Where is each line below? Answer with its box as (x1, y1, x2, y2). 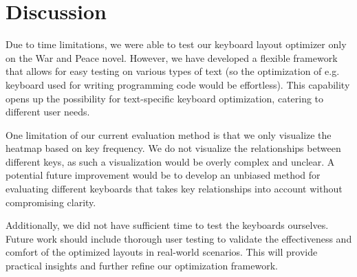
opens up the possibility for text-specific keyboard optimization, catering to (6, 91, 324, 105)
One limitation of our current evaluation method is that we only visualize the (6, 127, 332, 142)
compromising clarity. (6, 195, 96, 209)
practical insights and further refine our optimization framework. (6, 258, 278, 273)
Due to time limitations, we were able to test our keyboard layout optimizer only (6, 37, 347, 52)
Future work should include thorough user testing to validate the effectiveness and (6, 231, 352, 245)
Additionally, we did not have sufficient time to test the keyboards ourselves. (6, 218, 329, 232)
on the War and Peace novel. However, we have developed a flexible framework (6, 50, 338, 65)
